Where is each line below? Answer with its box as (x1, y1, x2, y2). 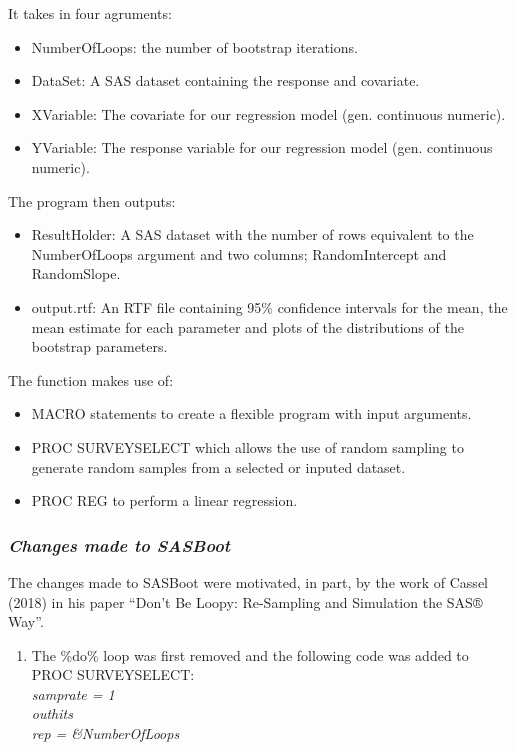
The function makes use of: (8, 369, 174, 390)
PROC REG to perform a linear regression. (31, 490, 298, 511)
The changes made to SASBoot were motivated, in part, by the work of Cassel (8, 571, 488, 592)
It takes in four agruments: (8, 3, 172, 23)
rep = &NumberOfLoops (31, 723, 180, 744)
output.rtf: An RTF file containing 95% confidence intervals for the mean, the (31, 296, 508, 317)
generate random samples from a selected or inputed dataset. (31, 456, 406, 477)
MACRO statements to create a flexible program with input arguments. (31, 403, 472, 424)
